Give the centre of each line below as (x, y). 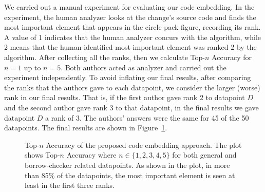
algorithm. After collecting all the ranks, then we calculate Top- (105, 57)
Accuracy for (232, 57)
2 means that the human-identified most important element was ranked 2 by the (130, 47)
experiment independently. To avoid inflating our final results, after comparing (128, 77)
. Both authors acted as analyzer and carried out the (144, 67)
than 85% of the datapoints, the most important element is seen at (130, 175)
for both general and (204, 155)
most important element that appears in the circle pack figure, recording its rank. (132, 27)
